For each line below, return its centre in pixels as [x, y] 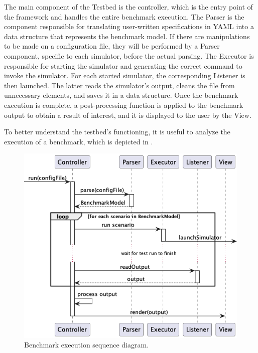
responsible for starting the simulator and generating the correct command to [123, 65]
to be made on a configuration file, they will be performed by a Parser [112, 46]
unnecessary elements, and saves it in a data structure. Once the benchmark [121, 95]
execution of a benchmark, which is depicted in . [79, 141]
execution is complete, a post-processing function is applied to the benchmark [124, 105]
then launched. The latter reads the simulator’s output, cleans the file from [119, 85]
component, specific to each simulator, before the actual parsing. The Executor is [129, 55]
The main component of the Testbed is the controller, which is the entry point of [128, 7]
